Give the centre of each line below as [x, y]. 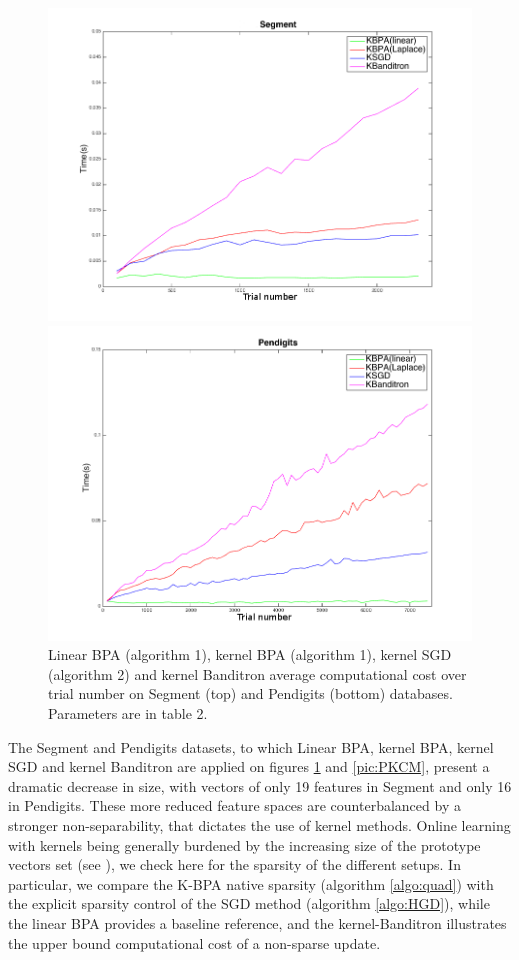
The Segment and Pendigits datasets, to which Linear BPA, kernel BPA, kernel [251, 746]
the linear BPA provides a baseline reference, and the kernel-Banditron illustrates [257, 922]
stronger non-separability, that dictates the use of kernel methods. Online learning [259, 824]
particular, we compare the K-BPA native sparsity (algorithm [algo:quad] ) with [251, 883]
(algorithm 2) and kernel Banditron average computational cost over [257, 673]
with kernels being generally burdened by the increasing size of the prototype [244, 844]
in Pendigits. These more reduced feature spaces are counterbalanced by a [234, 805]
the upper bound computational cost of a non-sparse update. [194, 942]
